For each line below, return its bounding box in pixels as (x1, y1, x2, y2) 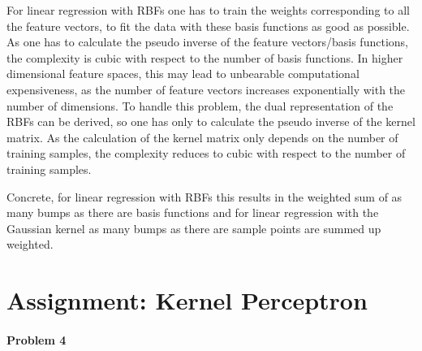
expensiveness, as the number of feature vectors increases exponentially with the (6, 80, 406, 97)
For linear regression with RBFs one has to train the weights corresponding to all (6, 2, 410, 18)
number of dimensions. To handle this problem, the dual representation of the (6, 97, 394, 114)
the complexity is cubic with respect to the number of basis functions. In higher (6, 49, 403, 66)
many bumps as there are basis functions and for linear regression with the (6, 204, 379, 221)
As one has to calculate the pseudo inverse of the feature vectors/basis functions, (6, 33, 408, 50)
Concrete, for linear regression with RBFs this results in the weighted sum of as (6, 188, 403, 205)
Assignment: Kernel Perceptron (6, 284, 368, 317)
